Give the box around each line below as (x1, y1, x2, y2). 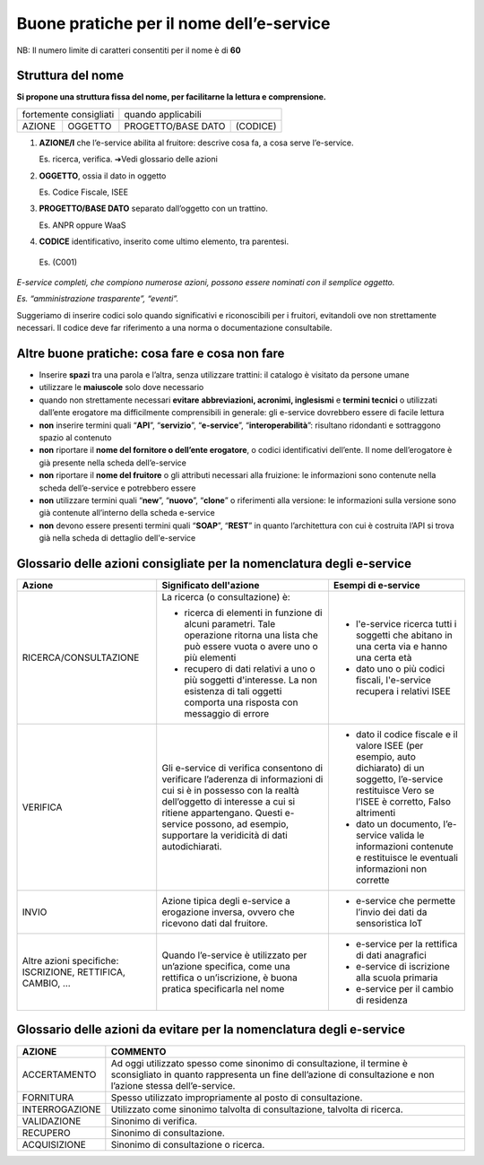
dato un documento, (355, 818, 441, 830)
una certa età (355, 651, 412, 664)
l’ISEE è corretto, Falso (355, 796, 452, 808)
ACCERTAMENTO (22, 1068, 97, 1081)
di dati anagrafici (355, 949, 428, 961)
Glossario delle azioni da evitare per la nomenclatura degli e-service (16, 1022, 405, 1038)
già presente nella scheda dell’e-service (39, 457, 187, 468)
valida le (389, 830, 425, 842)
